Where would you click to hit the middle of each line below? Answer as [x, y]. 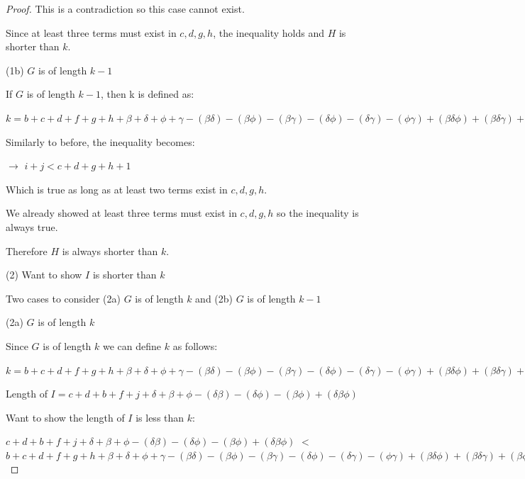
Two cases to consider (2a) [63, 298]
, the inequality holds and [269, 32]
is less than [160, 417]
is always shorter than [110, 250]
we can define [132, 345]
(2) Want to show [44, 275]
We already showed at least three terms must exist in [121, 213]
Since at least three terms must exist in [91, 32]
